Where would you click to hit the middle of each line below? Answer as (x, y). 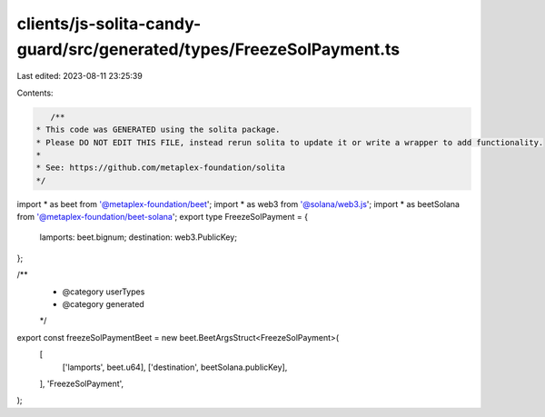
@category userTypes (104, 292)
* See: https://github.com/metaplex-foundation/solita (160, 168)
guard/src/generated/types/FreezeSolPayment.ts (208, 49)
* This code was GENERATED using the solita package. (158, 130)
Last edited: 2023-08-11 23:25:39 (79, 76)
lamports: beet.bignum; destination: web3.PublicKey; (139, 237)
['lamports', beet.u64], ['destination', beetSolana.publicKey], (175, 367)
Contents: (35, 93)
